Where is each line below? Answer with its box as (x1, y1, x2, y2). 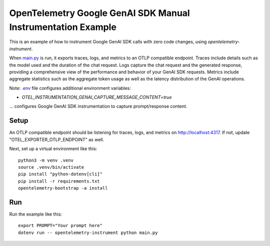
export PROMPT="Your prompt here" (18, 223, 102, 229)
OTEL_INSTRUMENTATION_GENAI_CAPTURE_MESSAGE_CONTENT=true (21, 94, 172, 100)
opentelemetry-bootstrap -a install (18, 185, 108, 191)
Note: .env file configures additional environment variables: (9, 85, 131, 91)
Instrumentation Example (9, 21, 117, 32)
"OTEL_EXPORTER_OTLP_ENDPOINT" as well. (9, 136, 104, 142)
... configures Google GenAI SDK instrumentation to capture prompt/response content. (9, 103, 187, 109)
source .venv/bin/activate (18, 164, 84, 170)
